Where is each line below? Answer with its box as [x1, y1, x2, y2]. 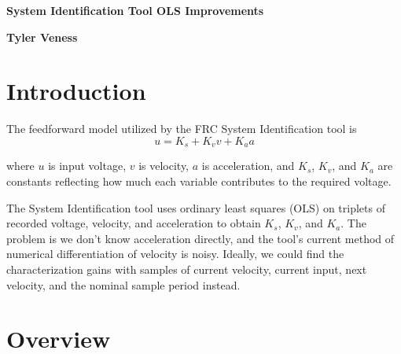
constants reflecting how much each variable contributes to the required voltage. [6, 172, 392, 189]
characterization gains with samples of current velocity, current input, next [6, 260, 367, 277]
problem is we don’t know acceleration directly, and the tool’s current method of [6, 230, 395, 246]
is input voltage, [48, 157, 127, 174]
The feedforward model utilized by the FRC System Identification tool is [6, 120, 357, 137]
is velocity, [138, 157, 189, 174]
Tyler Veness [6, 28, 78, 45]
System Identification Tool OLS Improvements [6, 2, 264, 18]
